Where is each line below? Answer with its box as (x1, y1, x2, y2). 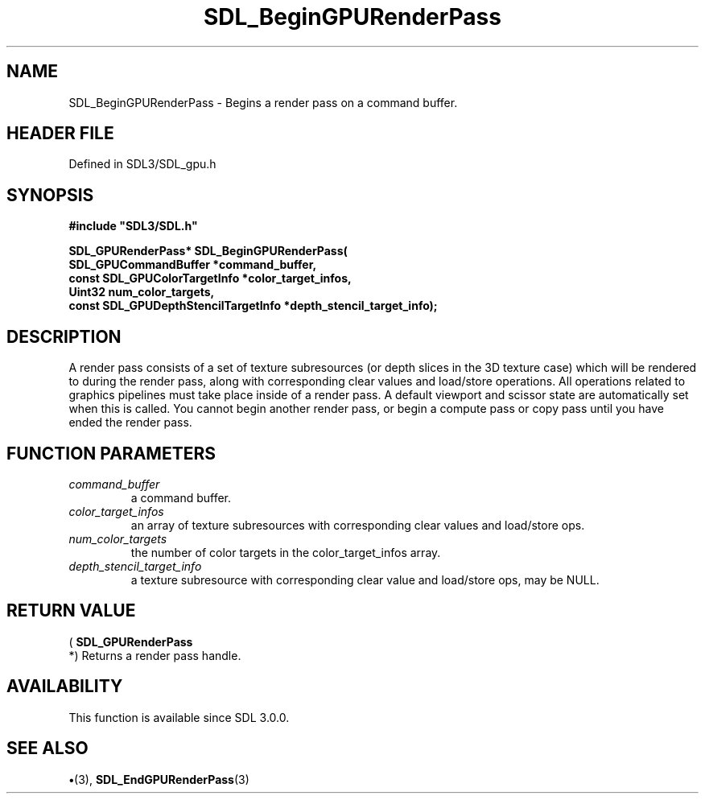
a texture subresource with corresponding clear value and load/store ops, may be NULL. (130, 572, 600, 587)
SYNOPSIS (6, 184, 94, 205)
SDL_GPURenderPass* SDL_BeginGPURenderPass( (68, 244, 348, 258)
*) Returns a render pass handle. (68, 648, 241, 662)
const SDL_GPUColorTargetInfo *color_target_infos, (68, 271, 352, 286)
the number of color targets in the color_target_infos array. (130, 545, 441, 559)
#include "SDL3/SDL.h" (68, 219, 198, 233)
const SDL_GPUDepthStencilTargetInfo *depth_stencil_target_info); (68, 299, 438, 313)
